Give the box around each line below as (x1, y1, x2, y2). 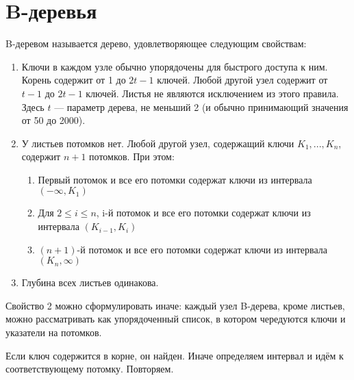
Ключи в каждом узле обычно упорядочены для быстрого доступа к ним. (21, 59, 328, 73)
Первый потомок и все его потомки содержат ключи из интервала (38, 172, 312, 186)
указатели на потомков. (5, 325, 102, 340)
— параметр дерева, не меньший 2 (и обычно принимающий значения (54, 99, 349, 114)
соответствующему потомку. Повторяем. (5, 362, 174, 376)
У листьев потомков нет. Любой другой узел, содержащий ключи (21, 136, 294, 150)
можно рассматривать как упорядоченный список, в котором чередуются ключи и (5, 312, 346, 326)
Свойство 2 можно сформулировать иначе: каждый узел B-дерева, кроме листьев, (5, 298, 345, 312)
